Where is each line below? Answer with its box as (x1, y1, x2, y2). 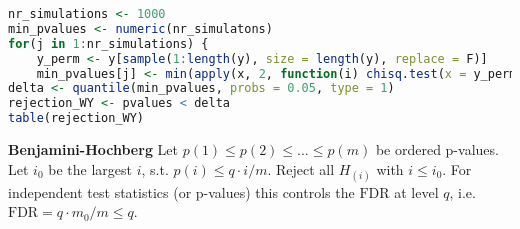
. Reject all (267, 158, 335, 179)
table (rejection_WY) (8, 111, 145, 126)
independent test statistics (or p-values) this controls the (8, 181, 355, 202)
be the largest (48, 158, 132, 179)
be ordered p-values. (375, 139, 499, 159)
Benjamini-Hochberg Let (8, 139, 179, 159)
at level (394, 181, 439, 202)
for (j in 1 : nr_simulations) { (8, 36, 209, 51)
